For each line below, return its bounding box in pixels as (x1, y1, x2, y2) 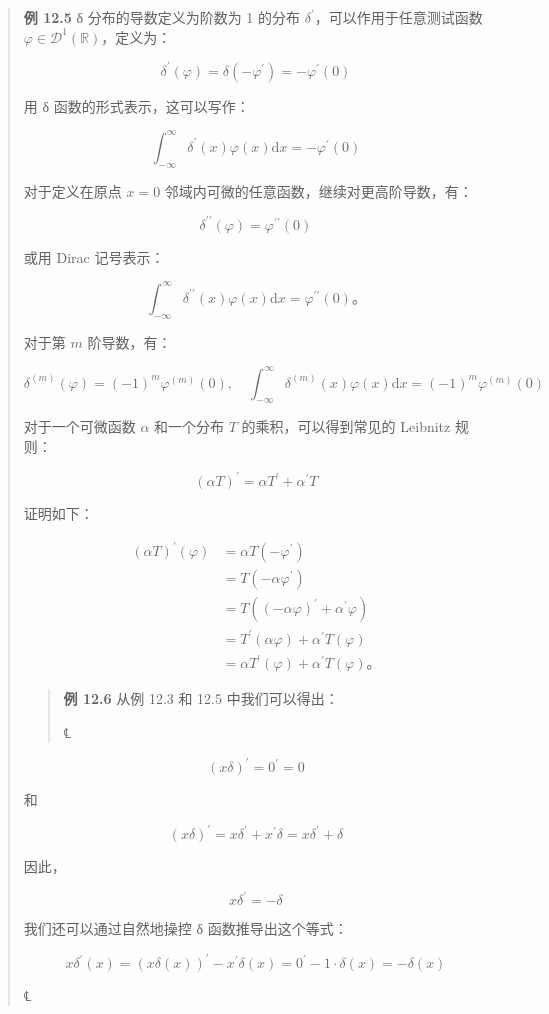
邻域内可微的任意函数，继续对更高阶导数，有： (164, 180, 473, 201)
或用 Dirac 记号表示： (23, 246, 165, 267)
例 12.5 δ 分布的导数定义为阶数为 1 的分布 (23, 7, 301, 27)
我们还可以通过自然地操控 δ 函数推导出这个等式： (23, 918, 348, 939)
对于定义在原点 (23, 180, 122, 201)
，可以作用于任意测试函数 (314, 7, 483, 27)
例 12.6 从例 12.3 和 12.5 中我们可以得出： (63, 688, 339, 709)
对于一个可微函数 (23, 416, 136, 437)
